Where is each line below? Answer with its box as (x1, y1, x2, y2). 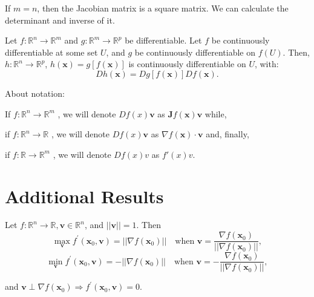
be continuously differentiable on (134, 45, 256, 58)
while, (204, 107, 227, 120)
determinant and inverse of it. (5, 13, 115, 26)
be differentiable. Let (125, 34, 202, 47)
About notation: (5, 86, 65, 99)
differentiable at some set (5, 45, 98, 58)
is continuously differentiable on (128, 57, 246, 70)
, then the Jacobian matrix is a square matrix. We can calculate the (37, 2, 289, 14)
